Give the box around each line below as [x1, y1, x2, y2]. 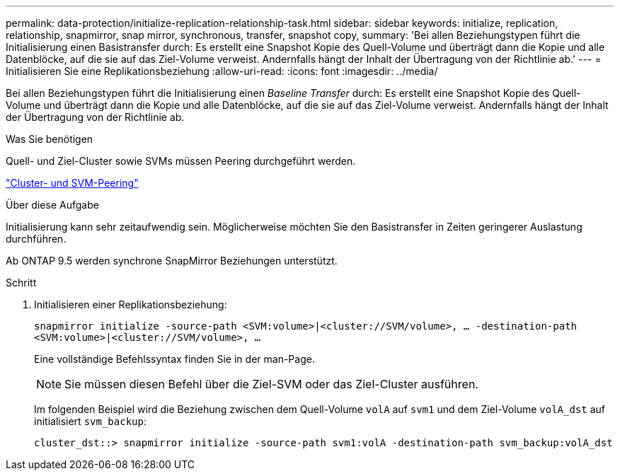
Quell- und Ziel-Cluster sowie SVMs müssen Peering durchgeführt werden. [6, 155, 356, 167]
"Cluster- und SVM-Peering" [6, 177, 139, 189]
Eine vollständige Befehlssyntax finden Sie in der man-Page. [34, 353, 315, 365]
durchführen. [6, 233, 67, 245]
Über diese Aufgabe [6, 199, 99, 211]
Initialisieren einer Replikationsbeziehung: [34, 298, 227, 310]
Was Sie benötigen [6, 133, 93, 145]
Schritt [6, 277, 37, 289]
